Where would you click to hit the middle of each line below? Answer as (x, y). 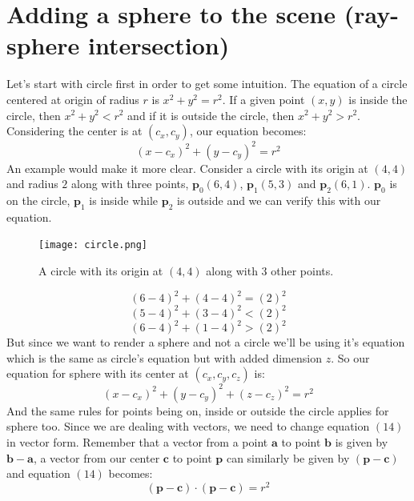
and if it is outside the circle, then (211, 115)
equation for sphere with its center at (98, 373)
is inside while (124, 200)
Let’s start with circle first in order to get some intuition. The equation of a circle (207, 84)
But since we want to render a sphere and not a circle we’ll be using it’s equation (206, 342)
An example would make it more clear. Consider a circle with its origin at (187, 168)
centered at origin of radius (73, 99)
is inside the (378, 99)
